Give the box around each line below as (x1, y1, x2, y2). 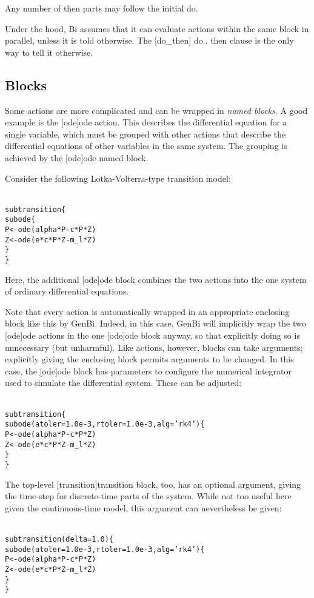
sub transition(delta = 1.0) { (5, 534, 114, 543)
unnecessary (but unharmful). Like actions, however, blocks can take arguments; (5, 341, 303, 353)
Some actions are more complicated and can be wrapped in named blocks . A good (5, 104, 308, 116)
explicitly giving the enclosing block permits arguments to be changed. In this (5, 353, 294, 365)
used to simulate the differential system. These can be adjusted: (5, 376, 242, 389)
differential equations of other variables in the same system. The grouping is (5, 139, 287, 152)
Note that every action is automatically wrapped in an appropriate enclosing (5, 305, 290, 317)
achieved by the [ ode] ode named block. (5, 151, 149, 164)
